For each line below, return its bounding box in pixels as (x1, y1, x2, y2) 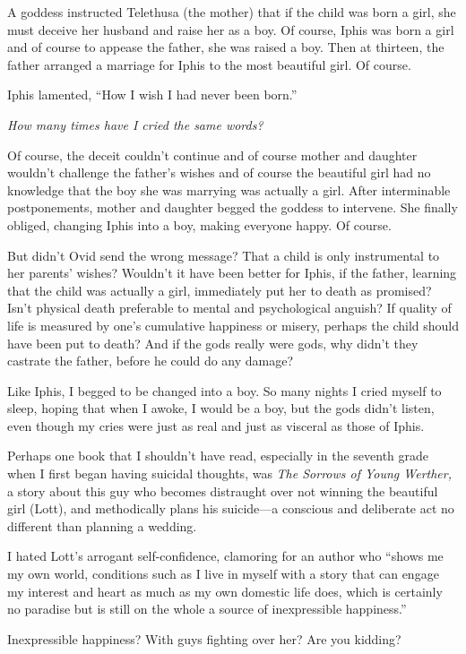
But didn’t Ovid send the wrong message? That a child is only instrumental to (7, 245, 440, 264)
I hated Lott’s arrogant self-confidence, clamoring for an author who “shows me (7, 546, 444, 565)
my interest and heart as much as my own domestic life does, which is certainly (7, 581, 443, 600)
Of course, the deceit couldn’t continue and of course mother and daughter (7, 145, 418, 164)
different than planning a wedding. (7, 516, 197, 535)
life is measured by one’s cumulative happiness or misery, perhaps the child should (7, 315, 459, 334)
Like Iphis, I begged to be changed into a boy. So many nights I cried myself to (7, 381, 442, 400)
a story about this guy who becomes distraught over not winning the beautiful (7, 481, 438, 500)
